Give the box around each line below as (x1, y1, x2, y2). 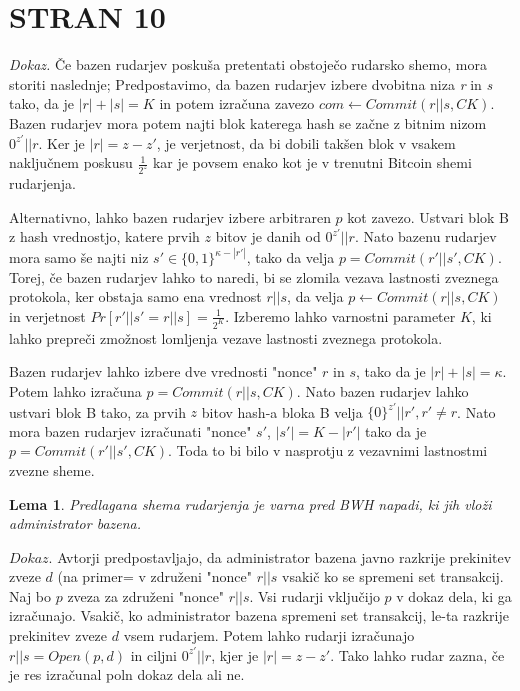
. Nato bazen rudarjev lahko (296, 381, 469, 402)
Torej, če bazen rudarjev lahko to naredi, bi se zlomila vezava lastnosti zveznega (9, 266, 499, 287)
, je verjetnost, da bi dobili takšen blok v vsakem (156, 132, 456, 153)
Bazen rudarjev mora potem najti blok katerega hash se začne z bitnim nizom (9, 112, 487, 133)
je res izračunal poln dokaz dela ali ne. (9, 664, 245, 685)
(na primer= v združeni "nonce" (57, 566, 253, 587)
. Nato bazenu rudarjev (354, 226, 497, 247)
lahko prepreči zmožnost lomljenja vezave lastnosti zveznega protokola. (9, 327, 443, 348)
